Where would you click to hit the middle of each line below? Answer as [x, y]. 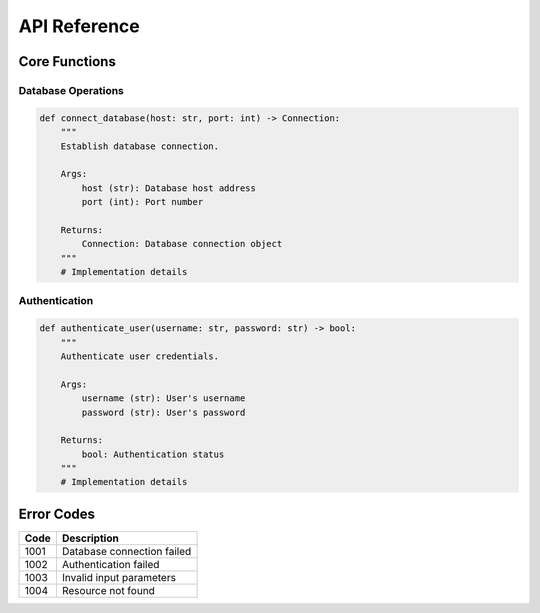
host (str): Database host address [169, 188]
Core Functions [67, 61]
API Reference [79, 26]
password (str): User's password [163, 412]
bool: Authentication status [153, 454]
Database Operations [71, 90]
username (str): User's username [163, 398]
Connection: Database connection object [182, 244]
